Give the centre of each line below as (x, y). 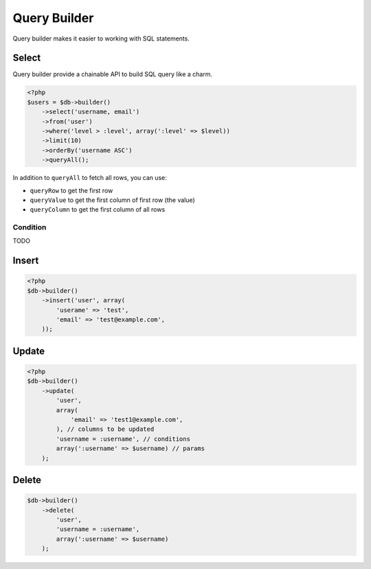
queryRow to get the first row (71, 190)
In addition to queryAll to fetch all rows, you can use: (90, 178)
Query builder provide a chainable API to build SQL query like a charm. (113, 74)
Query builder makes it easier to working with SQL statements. (101, 38)
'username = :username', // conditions (123, 439)
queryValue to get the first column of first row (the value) (112, 200)
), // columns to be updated (105, 429)
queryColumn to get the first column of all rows (98, 210)
